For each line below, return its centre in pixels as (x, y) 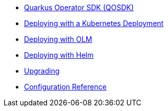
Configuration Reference (65, 87)
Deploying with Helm (59, 55)
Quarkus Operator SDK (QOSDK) (79, 7)
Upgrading (42, 71)
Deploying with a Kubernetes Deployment (94, 23)
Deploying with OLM (58, 39)
